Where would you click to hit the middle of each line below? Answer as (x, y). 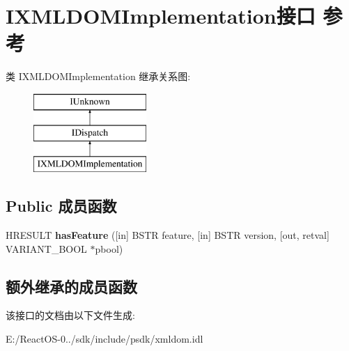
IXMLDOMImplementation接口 (161, 16)
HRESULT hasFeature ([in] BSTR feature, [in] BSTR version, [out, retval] (168, 235)
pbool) (109, 248)
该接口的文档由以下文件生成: (70, 315)
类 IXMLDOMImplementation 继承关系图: (98, 76)
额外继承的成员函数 (71, 286)
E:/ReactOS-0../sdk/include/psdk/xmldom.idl (104, 339)
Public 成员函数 (61, 206)
